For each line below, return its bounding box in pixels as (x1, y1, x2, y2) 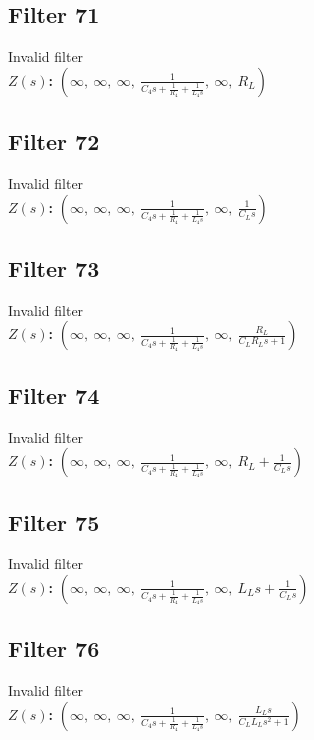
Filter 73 (8, 252, 100, 283)
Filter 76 (8, 633, 100, 664)
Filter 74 (8, 379, 100, 410)
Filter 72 (8, 126, 100, 157)
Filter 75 (8, 506, 100, 537)
